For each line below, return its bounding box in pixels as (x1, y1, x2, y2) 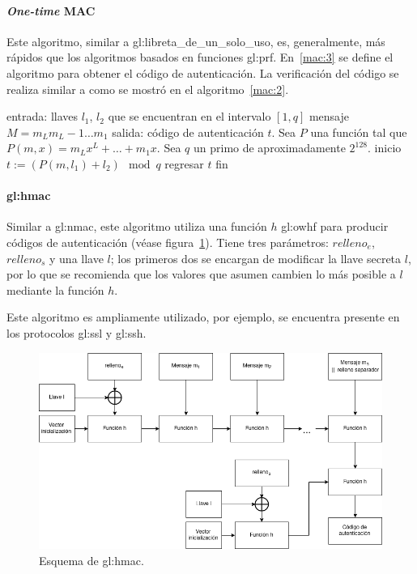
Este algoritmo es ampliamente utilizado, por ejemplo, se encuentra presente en (6, 308, 400, 325)
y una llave (49, 249, 104, 266)
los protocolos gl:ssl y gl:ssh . (6, 324, 147, 341)
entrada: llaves (6, 108, 79, 125)
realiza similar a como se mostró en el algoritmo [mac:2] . (6, 80, 289, 97)
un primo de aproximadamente (193, 139, 346, 156)
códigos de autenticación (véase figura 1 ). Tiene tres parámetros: (6, 233, 329, 250)
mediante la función (6, 281, 104, 298)
